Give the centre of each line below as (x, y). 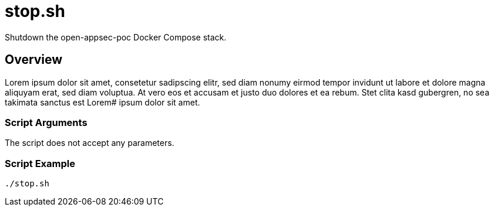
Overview (34, 60)
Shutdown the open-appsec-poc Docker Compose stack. (116, 37)
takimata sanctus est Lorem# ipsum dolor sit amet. (103, 102)
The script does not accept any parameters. (90, 143)
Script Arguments (46, 122)
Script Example (40, 163)
